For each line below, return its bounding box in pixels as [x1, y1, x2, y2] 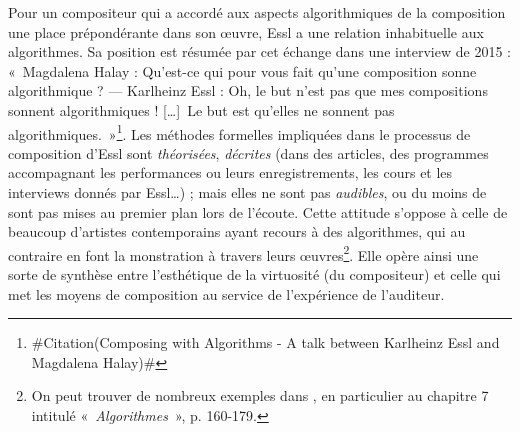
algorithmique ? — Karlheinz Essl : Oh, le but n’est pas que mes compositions [8, 80, 488, 101]
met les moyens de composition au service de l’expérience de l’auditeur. [8, 283, 445, 304]
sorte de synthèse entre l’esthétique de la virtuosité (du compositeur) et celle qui [8, 264, 501, 285]
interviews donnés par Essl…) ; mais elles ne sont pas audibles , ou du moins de [8, 182, 487, 202]
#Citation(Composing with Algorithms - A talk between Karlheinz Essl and [31, 332, 500, 353]
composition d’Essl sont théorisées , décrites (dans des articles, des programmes [8, 142, 489, 163]
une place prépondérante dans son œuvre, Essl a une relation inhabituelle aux [8, 21, 484, 42]
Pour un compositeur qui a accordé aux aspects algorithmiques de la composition [8, 2, 506, 22]
